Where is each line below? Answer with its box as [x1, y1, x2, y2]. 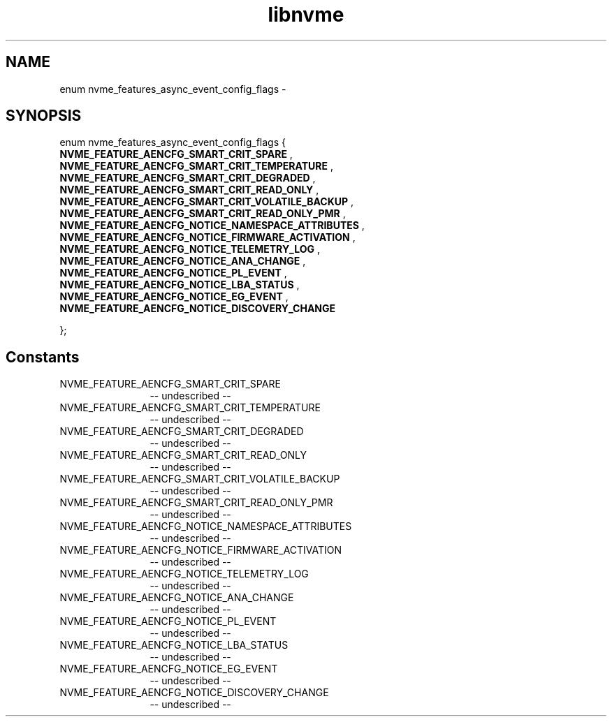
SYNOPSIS [6, 107, 82, 125]
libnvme [268, 3, 344, 27]
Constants [6, 348, 80, 366]
